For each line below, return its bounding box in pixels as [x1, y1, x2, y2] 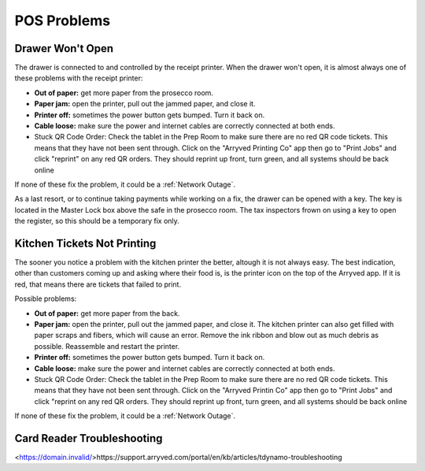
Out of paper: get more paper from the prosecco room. [34, 87, 214, 98]
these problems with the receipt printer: [14, 73, 143, 83]
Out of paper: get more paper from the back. [34, 308, 180, 318]
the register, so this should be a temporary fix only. [14, 217, 180, 226]
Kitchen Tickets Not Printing [14, 236, 157, 250]
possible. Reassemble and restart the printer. [34, 341, 180, 350]
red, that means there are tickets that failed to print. [14, 280, 181, 289]
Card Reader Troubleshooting [14, 432, 163, 445]
